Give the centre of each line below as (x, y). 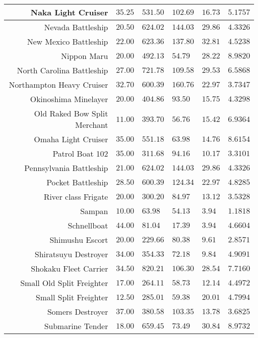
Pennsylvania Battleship (66, 168)
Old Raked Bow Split (71, 113)
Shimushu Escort (79, 240)
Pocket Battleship (77, 182)
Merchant (92, 125)
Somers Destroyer (78, 311)
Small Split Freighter (72, 297)
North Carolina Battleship (63, 70)
